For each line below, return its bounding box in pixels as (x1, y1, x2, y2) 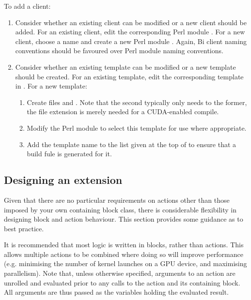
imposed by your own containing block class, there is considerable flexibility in (4, 204, 237, 214)
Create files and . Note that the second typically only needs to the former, (27, 97, 247, 107)
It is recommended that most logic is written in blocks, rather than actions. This (4, 240, 244, 250)
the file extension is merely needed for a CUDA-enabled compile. (27, 106, 219, 117)
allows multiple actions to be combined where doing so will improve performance (4, 249, 243, 259)
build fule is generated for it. (27, 149, 112, 159)
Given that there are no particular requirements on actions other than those (4, 195, 230, 205)
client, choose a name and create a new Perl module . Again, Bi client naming (15, 36, 247, 46)
